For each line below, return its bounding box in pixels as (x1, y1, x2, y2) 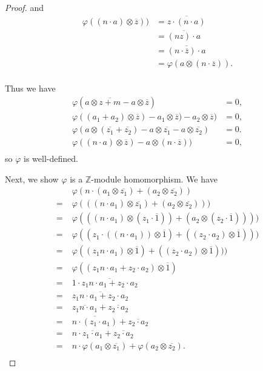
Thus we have (5, 82, 56, 95)
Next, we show (5, 172, 59, 185)
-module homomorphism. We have (91, 172, 218, 185)
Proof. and (5, 1, 44, 13)
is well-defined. (24, 152, 78, 165)
